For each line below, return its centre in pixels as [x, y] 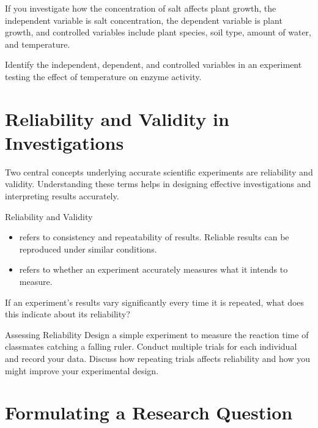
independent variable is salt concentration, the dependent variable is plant [144, 20]
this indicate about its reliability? [68, 314]
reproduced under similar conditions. [88, 249]
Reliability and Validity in [117, 118]
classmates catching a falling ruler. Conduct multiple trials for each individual [151, 346]
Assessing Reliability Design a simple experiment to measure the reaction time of [157, 334]
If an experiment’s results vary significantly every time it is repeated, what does [155, 302]
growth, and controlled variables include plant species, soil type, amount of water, [158, 32]
